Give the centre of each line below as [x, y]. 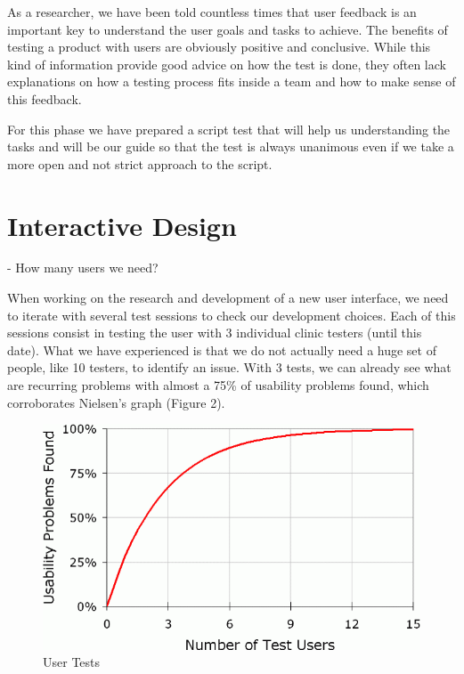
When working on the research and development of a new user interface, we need [228, 298]
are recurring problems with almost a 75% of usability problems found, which [218, 385]
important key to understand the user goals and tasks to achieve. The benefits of [228, 29]
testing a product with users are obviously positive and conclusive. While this [219, 47]
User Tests [72, 662]
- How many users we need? [83, 268]
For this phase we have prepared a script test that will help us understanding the [229, 129]
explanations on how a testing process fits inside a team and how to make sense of [232, 81]
